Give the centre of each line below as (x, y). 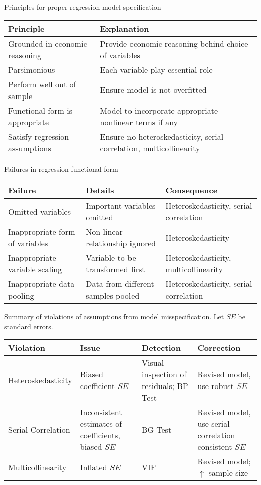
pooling (21, 296)
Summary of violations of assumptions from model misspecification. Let (114, 316)
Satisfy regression (39, 136)
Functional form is (40, 110)
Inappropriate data (41, 284)
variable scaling (35, 269)
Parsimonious (32, 69)
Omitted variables (40, 211)
